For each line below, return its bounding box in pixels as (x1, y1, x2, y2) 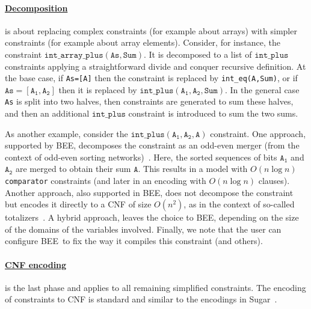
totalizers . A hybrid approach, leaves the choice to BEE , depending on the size (5, 211, 299, 224)
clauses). (258, 174, 290, 187)
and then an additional (5, 107, 90, 120)
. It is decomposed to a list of (144, 47, 252, 60)
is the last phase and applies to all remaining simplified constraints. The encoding (5, 281, 306, 293)
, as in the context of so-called (183, 198, 295, 210)
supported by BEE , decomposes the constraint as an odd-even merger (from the (5, 139, 300, 151)
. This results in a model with (138, 162, 248, 175)
